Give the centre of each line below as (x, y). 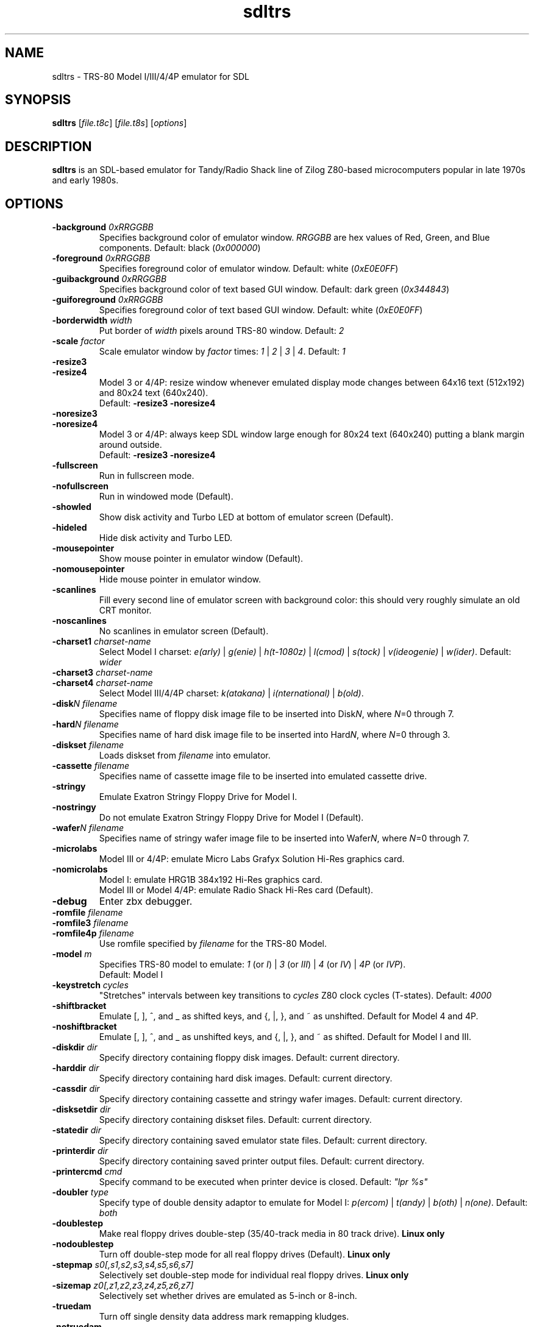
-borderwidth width (92, 320)
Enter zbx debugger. (146, 901)
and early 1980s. (85, 180)
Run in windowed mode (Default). (166, 497)
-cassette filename (91, 766)
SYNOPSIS (38, 100)
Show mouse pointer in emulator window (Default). (201, 559)
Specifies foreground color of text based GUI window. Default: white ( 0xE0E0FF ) (261, 310)
